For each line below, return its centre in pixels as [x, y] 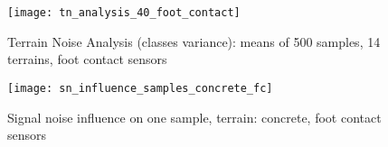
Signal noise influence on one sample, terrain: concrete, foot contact [194, 117]
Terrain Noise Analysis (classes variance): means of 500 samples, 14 [194, 41]
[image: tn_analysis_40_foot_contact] [124, 13]
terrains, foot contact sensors [87, 59]
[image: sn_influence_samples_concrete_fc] [140, 88]
